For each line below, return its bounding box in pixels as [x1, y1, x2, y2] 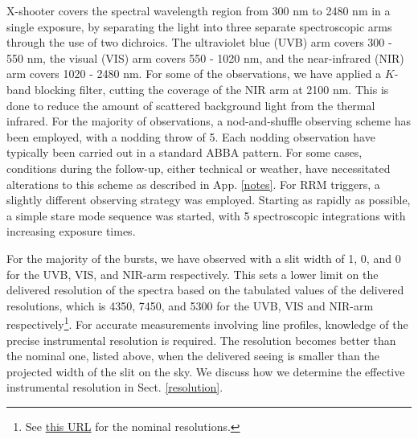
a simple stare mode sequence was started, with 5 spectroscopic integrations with [6, 207, 406, 224]
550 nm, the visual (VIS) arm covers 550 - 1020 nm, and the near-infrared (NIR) [6, 49, 404, 66]
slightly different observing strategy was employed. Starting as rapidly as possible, [6, 191, 411, 208]
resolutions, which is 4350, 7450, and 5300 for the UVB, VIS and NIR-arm [6, 297, 374, 314]
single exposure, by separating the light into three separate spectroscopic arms [6, 18, 392, 35]
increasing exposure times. [6, 223, 136, 240]
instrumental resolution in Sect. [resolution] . [6, 379, 223, 396]
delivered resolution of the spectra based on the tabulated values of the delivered [6, 281, 404, 298]
